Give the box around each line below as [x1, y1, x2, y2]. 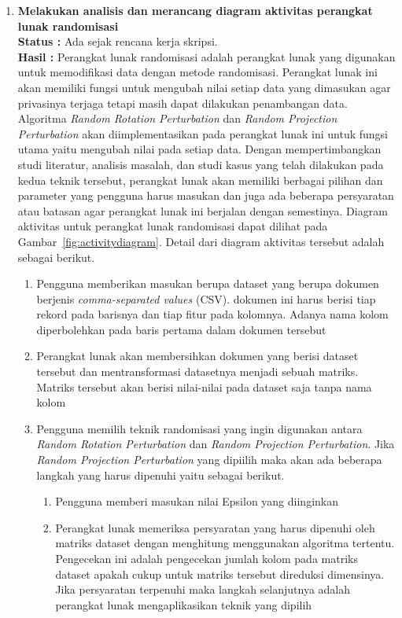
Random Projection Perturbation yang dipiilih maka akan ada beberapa [36, 451, 382, 468]
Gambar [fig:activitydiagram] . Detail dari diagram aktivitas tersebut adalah [17, 233, 385, 249]
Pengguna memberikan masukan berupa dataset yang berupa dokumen [36, 275, 379, 292]
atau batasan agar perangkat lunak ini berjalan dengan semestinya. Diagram [17, 202, 388, 219]
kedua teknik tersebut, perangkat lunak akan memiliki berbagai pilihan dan [17, 171, 383, 188]
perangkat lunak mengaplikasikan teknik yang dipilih [55, 596, 312, 612]
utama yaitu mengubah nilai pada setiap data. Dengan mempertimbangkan [17, 141, 382, 157]
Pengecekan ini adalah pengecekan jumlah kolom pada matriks [55, 550, 358, 566]
